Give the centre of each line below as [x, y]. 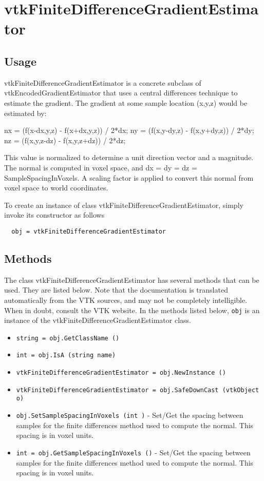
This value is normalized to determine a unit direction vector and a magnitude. [129, 157]
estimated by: [25, 113]
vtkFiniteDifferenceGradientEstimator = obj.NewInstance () [121, 373]
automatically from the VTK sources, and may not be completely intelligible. [126, 300]
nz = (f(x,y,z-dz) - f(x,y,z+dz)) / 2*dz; [65, 140]
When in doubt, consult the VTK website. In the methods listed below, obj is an [132, 310]
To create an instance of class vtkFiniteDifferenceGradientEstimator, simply [124, 205]
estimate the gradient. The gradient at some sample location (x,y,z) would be [126, 102]
